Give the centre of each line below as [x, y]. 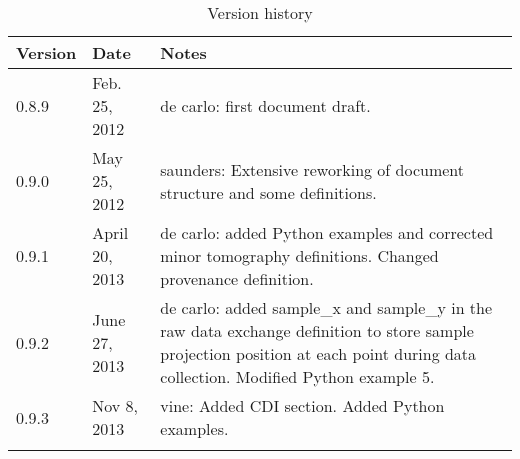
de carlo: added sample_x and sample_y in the [326, 307]
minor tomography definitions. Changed [299, 255]
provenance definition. [237, 278]
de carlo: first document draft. [265, 105]
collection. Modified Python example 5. [297, 376]
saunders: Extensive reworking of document [312, 169]
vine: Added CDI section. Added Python [302, 405]
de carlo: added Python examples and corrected [327, 232]
